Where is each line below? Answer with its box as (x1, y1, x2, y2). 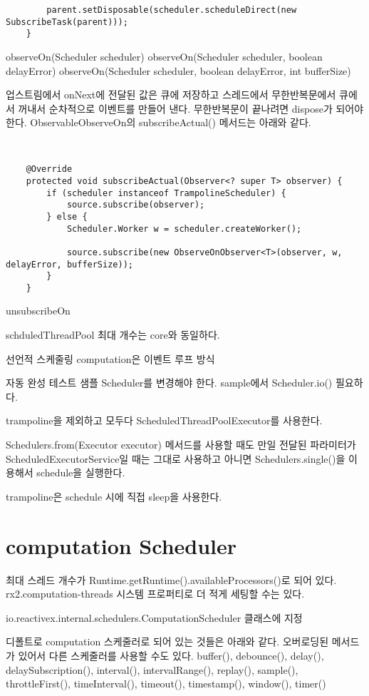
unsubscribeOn (6, 303, 71, 318)
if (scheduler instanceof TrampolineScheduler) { (46, 188, 286, 198)
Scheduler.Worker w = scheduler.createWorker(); (66, 223, 302, 234)
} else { (46, 211, 88, 222)
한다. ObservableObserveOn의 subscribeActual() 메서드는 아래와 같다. (6, 115, 311, 130)
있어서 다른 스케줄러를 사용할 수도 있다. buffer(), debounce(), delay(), (18, 648, 324, 662)
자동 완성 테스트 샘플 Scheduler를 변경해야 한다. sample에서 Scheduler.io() (6, 375, 333, 390)
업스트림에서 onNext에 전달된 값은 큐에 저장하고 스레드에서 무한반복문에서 (6, 87, 336, 102)
